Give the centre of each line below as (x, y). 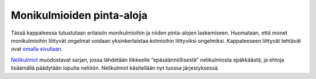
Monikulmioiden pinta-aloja (79, 15)
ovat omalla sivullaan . (37, 49)
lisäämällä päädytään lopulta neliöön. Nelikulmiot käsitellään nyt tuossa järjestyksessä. (115, 68)
